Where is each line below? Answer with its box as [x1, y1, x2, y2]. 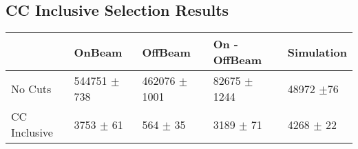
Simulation [287, 43, 347, 60]
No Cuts [11, 80, 52, 97]
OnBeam [74, 43, 123, 60]
